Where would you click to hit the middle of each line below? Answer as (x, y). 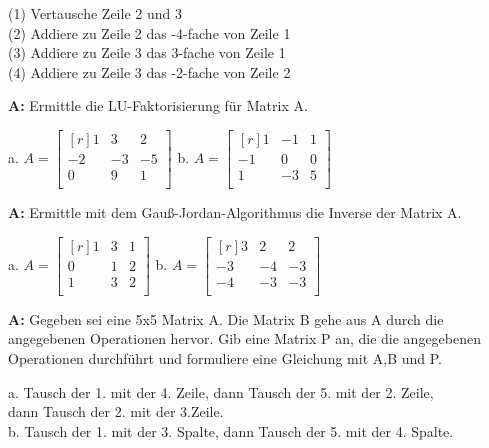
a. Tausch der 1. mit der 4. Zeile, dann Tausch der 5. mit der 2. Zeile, (221, 391)
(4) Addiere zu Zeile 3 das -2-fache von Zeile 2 (149, 71)
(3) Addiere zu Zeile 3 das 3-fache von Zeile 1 (147, 52)
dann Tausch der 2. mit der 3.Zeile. (116, 411)
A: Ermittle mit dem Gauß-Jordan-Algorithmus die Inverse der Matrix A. (235, 212)
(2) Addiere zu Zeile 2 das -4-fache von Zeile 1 (149, 32)
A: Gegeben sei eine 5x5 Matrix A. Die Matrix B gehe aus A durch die (226, 318)
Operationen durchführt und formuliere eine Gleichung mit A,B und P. (225, 358)
